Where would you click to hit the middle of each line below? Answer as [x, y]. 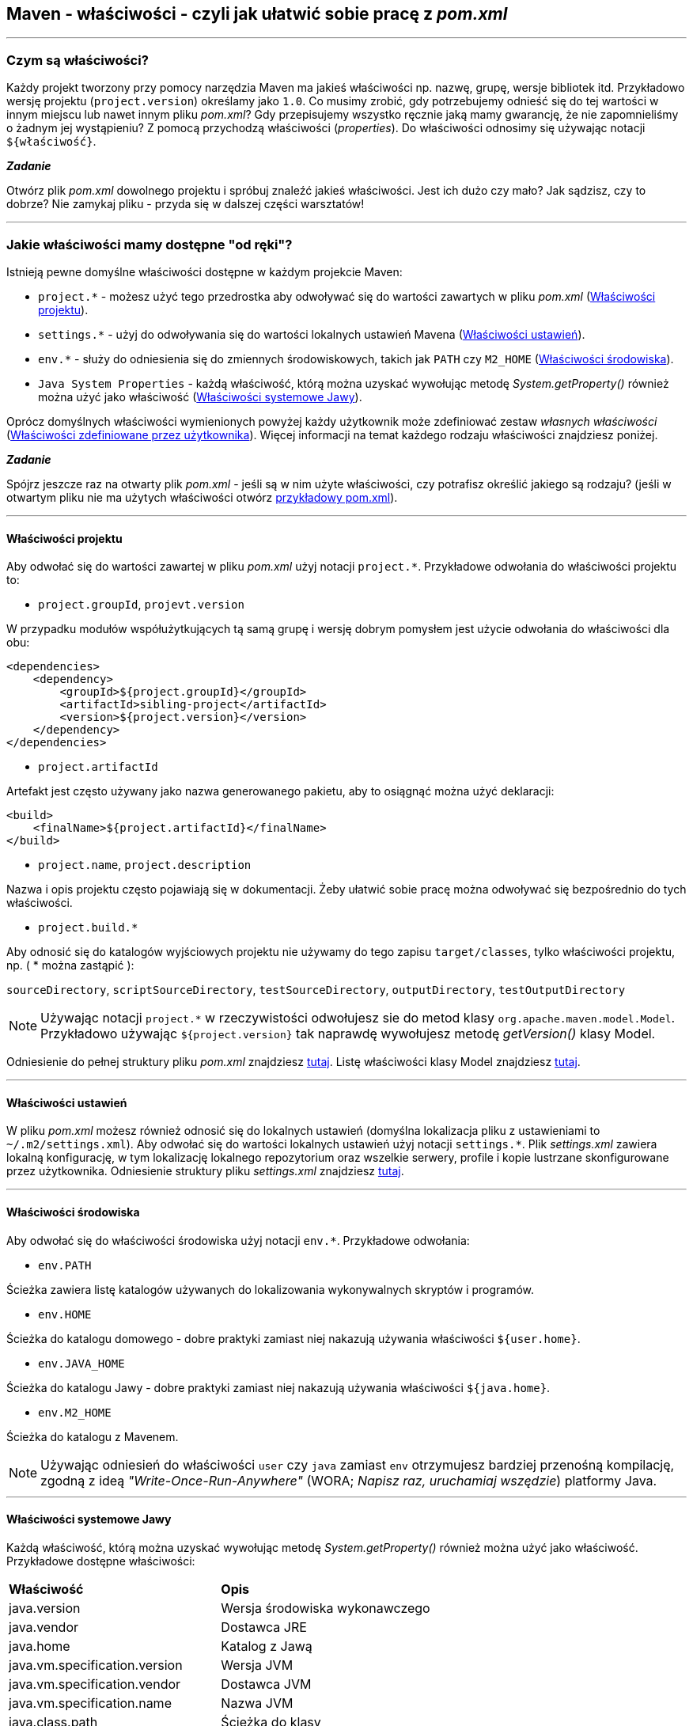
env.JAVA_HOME [81, 1363]
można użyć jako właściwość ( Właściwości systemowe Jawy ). [200, 396]
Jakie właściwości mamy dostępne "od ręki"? [150, 244]
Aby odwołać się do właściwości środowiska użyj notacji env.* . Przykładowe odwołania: [238, 1240]
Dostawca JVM [266, 1684]
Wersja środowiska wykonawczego [326, 1608]
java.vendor [44, 1627]
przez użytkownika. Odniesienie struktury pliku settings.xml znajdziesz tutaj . [205, 1171]
